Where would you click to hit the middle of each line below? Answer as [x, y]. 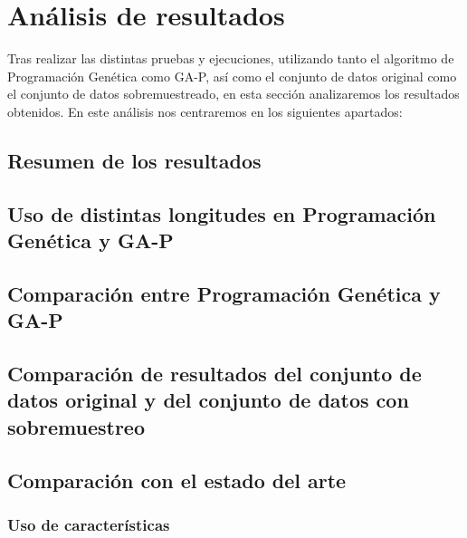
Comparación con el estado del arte [177, 480]
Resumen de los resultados [134, 160]
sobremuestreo [76, 426]
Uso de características [89, 524]
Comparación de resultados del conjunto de [214, 374]
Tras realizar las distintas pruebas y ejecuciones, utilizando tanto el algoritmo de [231, 58]
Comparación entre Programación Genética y [224, 293]
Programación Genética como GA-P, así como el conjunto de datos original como [232, 76]
